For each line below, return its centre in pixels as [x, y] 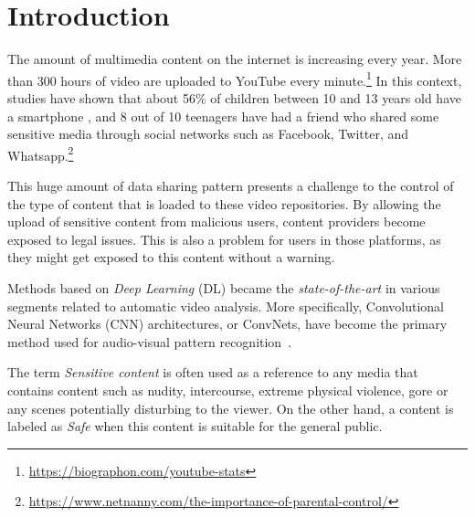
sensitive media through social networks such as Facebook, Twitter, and [208, 134]
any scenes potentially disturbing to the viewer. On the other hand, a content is [231, 408]
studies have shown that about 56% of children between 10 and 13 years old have [234, 97]
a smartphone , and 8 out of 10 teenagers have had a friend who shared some [223, 116]
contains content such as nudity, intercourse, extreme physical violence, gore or [228, 390]
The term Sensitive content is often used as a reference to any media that [213, 372]
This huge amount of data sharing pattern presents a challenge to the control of [231, 185]
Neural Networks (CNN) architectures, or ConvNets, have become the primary [227, 324]
